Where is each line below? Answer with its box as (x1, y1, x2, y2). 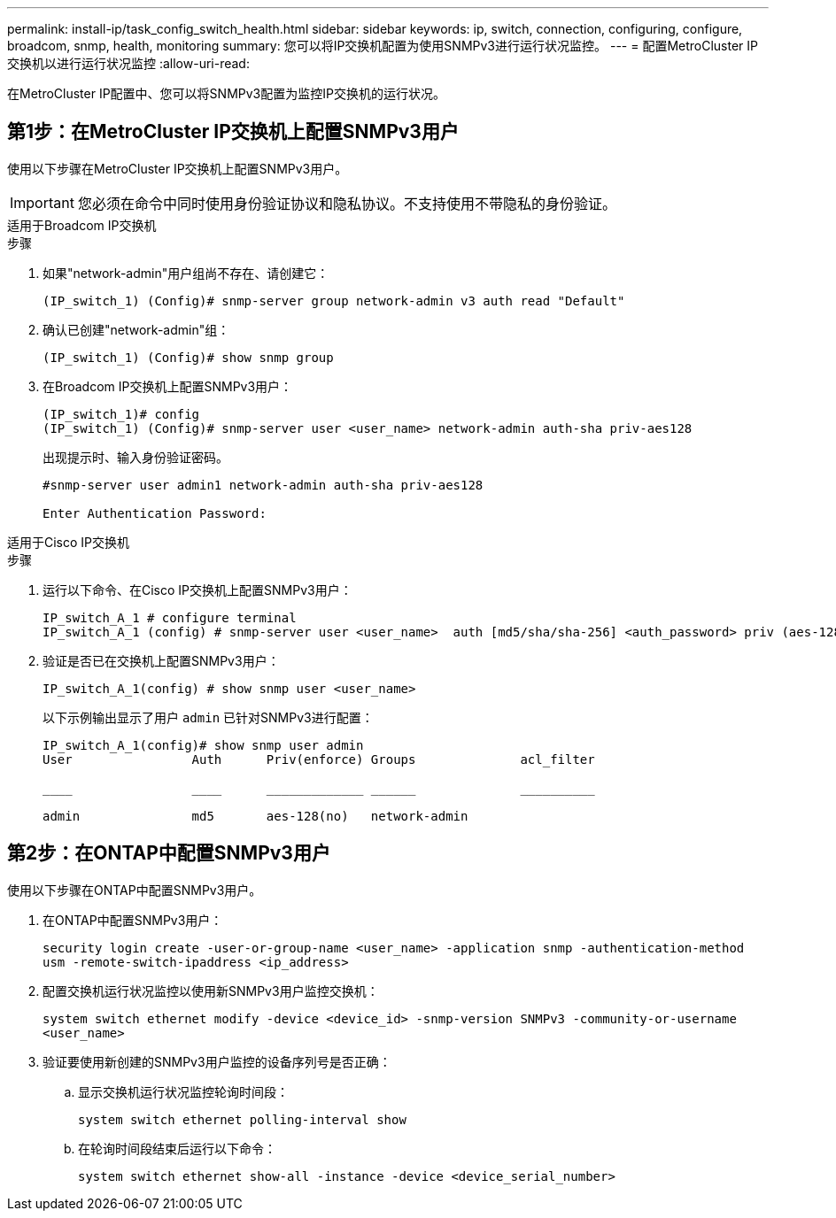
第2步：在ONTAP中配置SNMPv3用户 (7, 842, 330, 865)
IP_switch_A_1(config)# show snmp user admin (43, 737, 364, 752)
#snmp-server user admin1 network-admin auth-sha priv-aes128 (43, 477, 484, 492)
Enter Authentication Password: (43, 505, 267, 520)
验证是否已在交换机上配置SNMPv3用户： (43, 652, 280, 668)
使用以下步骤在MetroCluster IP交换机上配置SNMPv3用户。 (7, 160, 348, 176)
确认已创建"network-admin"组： (43, 321, 230, 337)
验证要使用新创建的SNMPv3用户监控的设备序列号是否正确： (43, 1053, 391, 1069)
